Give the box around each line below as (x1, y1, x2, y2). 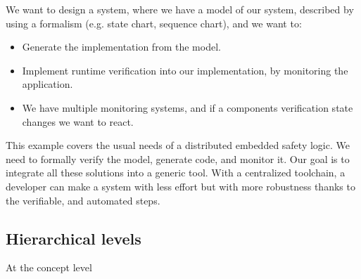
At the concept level (6, 260, 92, 275)
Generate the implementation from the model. (22, 39, 221, 54)
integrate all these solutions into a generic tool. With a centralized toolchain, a (6, 165, 346, 180)
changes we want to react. (22, 114, 134, 129)
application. (22, 77, 73, 91)
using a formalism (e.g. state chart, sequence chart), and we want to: (6, 15, 302, 30)
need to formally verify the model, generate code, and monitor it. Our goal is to (6, 151, 350, 166)
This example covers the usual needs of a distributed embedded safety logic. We (6, 138, 350, 153)
